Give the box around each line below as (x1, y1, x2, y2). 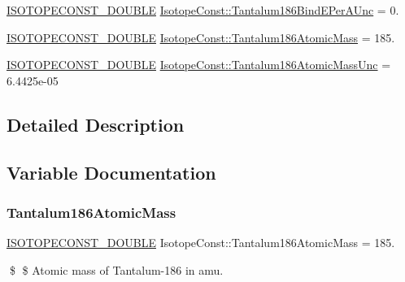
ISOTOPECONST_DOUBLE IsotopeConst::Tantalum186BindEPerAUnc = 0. (7, 2, 399, 18)
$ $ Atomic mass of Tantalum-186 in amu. (9, 261, 224, 278)
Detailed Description (7, 111, 185, 137)
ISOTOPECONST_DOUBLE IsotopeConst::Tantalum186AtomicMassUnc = (7, 56, 391, 73)
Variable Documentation (7, 159, 216, 184)
